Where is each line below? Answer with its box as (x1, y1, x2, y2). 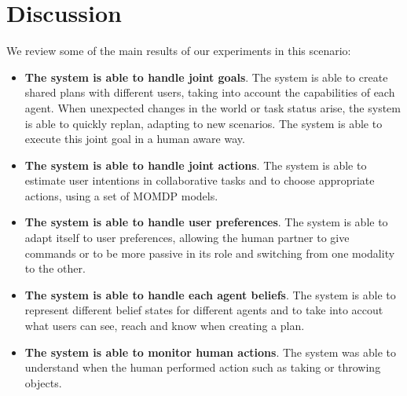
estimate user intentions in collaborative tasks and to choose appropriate (24, 172, 375, 189)
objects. (24, 374, 62, 390)
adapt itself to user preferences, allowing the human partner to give (24, 229, 350, 246)
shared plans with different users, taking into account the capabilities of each (24, 84, 395, 101)
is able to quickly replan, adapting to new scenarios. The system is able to (24, 115, 383, 131)
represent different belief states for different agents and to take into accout (24, 302, 383, 318)
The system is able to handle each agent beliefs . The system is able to (24, 286, 396, 302)
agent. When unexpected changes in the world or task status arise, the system (24, 99, 401, 115)
